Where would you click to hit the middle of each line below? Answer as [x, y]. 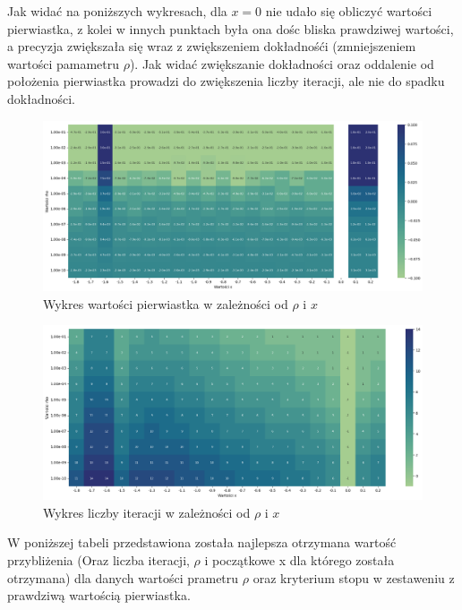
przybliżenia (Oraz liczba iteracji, [98, 560]
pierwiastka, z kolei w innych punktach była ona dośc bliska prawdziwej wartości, [231, 28]
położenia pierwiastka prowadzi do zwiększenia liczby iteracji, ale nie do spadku [226, 81]
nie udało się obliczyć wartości [349, 11]
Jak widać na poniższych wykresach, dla [117, 11]
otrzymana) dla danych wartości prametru [123, 577]
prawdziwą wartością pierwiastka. [99, 595]
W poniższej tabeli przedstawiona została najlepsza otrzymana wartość [202, 542]
